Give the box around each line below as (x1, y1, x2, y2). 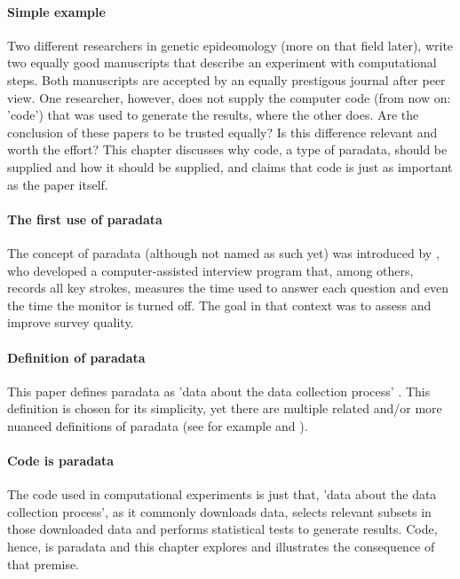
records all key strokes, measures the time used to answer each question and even (7, 278, 448, 297)
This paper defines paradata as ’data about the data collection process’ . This (7, 381, 431, 400)
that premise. (7, 554, 80, 573)
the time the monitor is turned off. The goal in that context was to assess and (7, 295, 432, 314)
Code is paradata (7, 451, 115, 470)
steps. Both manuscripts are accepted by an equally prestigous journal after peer (7, 70, 446, 89)
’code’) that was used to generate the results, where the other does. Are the (7, 106, 419, 124)
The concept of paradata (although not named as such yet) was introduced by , (7, 243, 440, 262)
